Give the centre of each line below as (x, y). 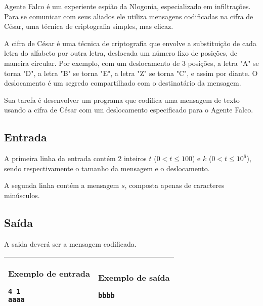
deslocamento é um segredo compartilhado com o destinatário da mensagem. (123, 83)
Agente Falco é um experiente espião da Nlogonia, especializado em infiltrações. (127, 6)
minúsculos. (22, 195)
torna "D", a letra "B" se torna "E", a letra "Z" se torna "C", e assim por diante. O (131, 73)
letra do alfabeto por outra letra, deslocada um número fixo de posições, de (121, 53)
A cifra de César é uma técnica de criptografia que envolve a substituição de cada (130, 43)
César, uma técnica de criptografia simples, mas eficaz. (89, 26)
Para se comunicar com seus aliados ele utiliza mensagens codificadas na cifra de (129, 16)
